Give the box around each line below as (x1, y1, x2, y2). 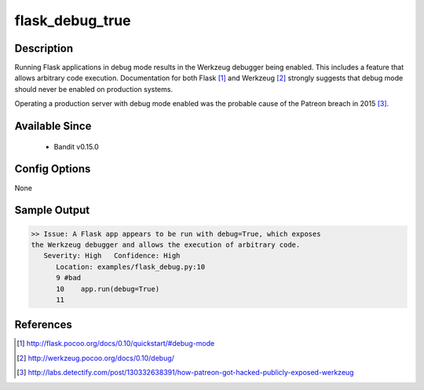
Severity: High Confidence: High (43, 252, 181, 260)
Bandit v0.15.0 (53, 142, 100, 151)
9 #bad (56, 274, 82, 282)
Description (14, 42, 74, 55)
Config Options (14, 162, 91, 176)
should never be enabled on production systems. (14, 84, 173, 94)
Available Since (14, 120, 92, 133)
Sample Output (14, 204, 90, 217)
